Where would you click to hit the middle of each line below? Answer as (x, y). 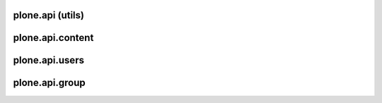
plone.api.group (50, 83)
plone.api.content (53, 38)
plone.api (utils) (49, 15)
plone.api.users (49, 60)
